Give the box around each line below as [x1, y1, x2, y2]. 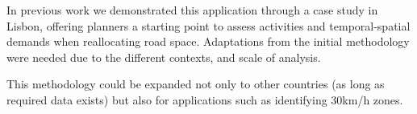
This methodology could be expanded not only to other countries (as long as [6, 75, 385, 92]
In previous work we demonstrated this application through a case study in [6, 2, 378, 18]
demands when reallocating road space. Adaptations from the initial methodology [6, 33, 410, 50]
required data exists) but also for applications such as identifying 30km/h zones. [6, 91, 403, 108]
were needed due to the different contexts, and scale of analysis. [6, 48, 321, 65]
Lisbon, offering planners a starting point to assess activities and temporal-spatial [6, 17, 411, 34]
